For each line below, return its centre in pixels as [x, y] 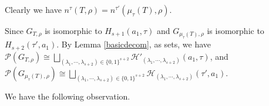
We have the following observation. [68, 96]
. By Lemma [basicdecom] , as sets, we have [134, 44]
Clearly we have [33, 9]
